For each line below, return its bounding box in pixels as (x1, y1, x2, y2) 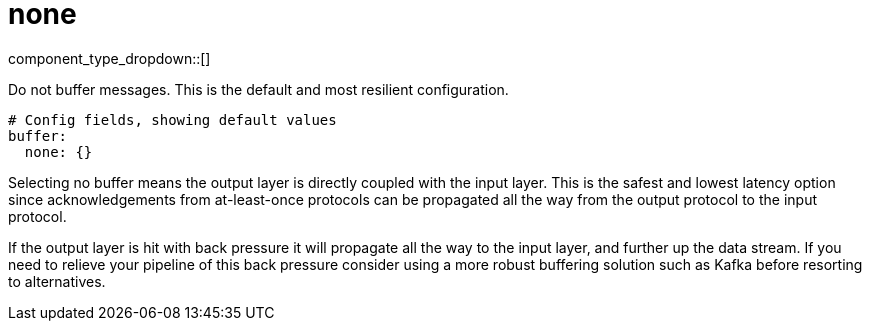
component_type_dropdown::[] (8, 49, 211, 67)
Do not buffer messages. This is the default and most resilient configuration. (8, 80, 509, 98)
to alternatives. (8, 272, 106, 290)
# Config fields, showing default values (8, 111, 337, 128)
